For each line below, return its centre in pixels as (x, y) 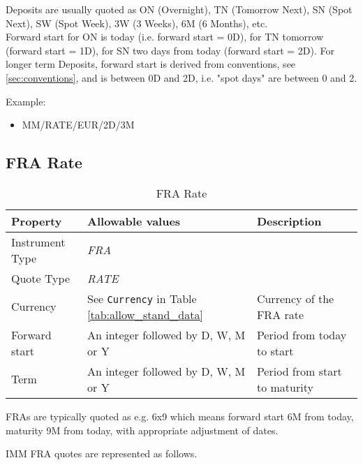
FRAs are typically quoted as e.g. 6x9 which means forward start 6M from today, (180, 416)
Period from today (302, 334)
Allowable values (134, 221)
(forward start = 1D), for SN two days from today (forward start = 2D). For (170, 50)
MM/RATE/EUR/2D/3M (78, 125)
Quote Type (41, 278)
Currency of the (295, 298)
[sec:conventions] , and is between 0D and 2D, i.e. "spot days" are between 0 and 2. (181, 77)
